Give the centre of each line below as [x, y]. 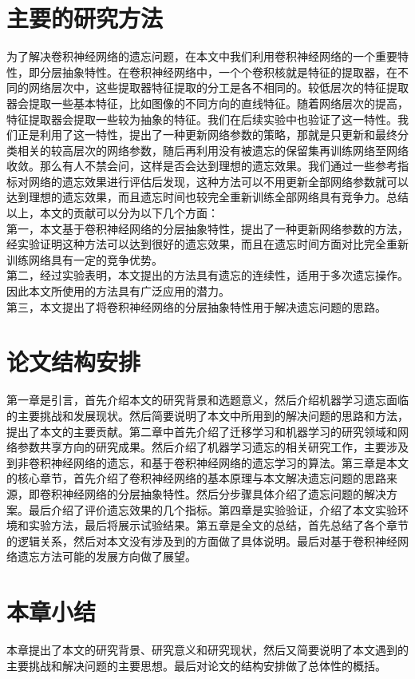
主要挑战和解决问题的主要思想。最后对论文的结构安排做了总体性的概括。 [196, 665]
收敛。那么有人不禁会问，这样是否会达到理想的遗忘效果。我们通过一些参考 [202, 166]
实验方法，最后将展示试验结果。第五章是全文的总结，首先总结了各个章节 [218, 525]
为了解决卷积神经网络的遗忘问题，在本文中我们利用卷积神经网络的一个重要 [202, 56]
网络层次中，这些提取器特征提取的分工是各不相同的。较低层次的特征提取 [218, 87]
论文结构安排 [74, 361]
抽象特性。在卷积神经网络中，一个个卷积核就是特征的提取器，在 [229, 71]
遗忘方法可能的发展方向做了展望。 [107, 556]
